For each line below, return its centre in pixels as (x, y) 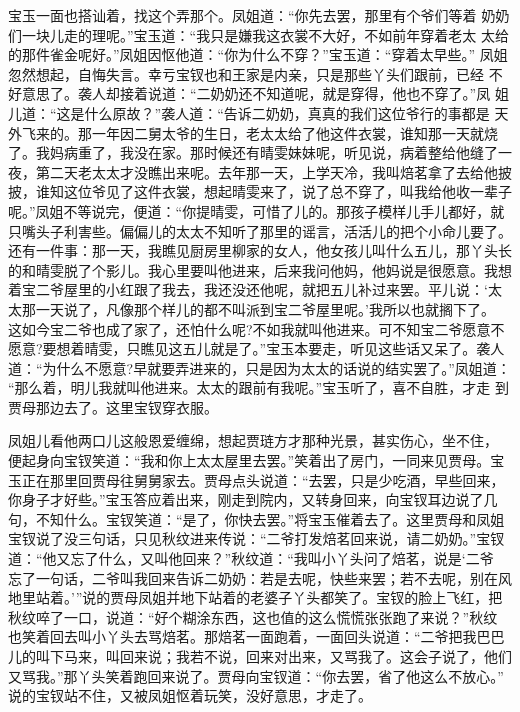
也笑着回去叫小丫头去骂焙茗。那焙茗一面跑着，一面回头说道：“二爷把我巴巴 (256, 636)
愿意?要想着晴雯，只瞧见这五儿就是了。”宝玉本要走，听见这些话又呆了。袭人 (256, 348)
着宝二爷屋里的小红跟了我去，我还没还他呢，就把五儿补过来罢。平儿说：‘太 (255, 289)
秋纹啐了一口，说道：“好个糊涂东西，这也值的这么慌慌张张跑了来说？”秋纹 (253, 616)
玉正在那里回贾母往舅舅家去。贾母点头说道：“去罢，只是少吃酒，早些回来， (256, 479)
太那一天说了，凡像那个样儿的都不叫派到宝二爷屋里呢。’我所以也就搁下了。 (251, 308)
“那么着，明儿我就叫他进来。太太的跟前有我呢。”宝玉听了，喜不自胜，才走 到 (258, 387)
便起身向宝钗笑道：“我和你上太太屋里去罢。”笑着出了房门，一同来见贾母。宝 (256, 460)
